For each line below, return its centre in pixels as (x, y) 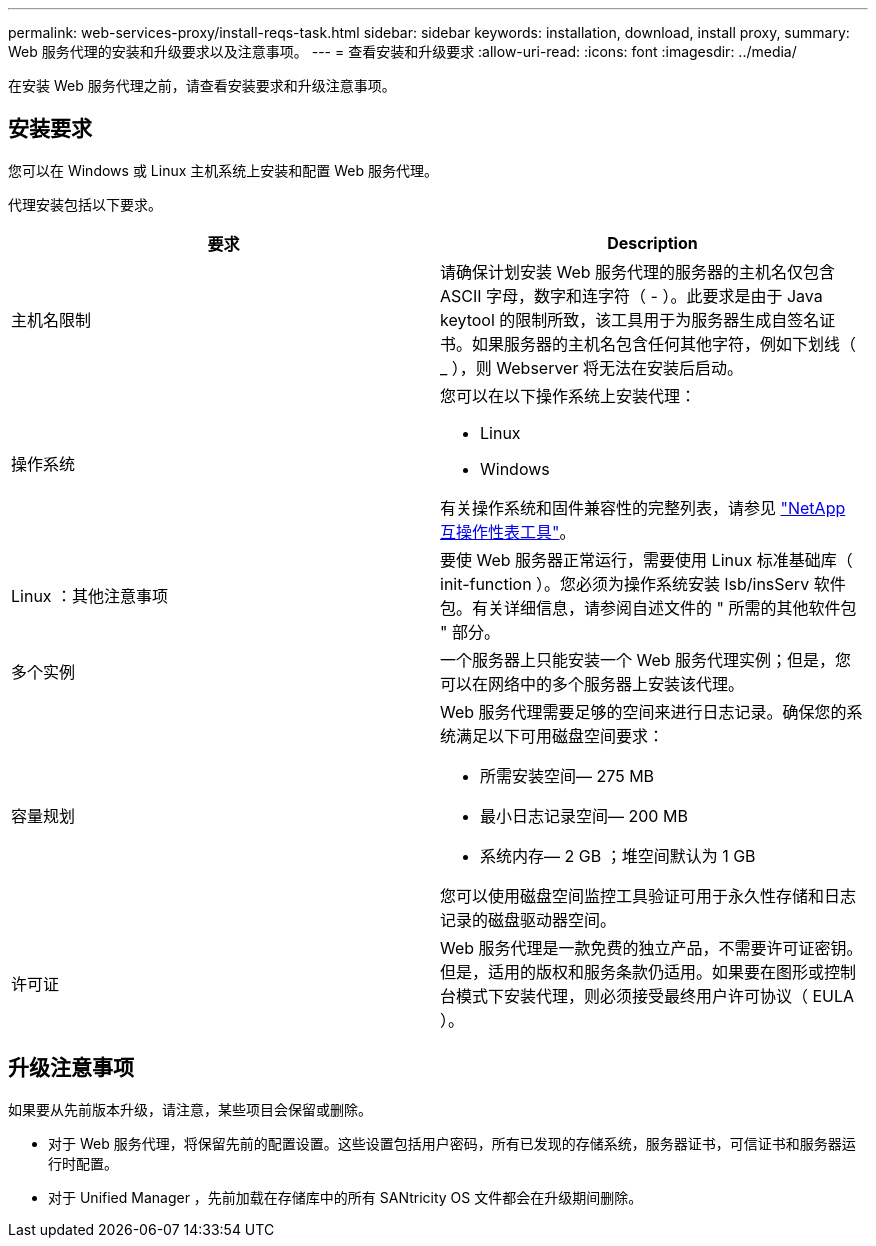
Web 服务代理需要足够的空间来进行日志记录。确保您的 (643, 711)
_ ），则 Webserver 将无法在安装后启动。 (591, 367)
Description (652, 242)
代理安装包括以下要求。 (85, 204)
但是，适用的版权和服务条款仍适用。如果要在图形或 (632, 971)
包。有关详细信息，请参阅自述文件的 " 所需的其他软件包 (648, 607)
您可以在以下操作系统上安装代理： (568, 395)
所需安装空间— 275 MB (567, 775)
